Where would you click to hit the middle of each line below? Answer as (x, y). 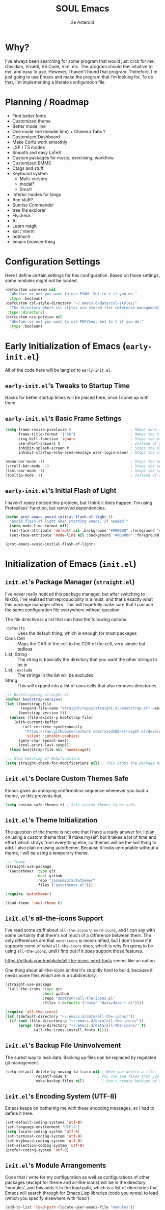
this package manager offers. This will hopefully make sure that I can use (79, 604)
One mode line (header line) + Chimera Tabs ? (59, 131)
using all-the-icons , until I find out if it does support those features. (74, 951)
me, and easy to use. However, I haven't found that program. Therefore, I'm (81, 72)
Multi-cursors (33, 179)
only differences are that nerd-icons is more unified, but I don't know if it (78, 940)
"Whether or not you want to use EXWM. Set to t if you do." (73, 294)
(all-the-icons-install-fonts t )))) (71, 1030)
